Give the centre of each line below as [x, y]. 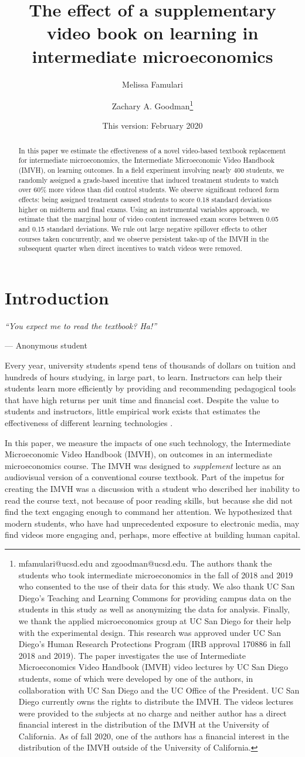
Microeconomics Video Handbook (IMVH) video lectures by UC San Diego [153, 667]
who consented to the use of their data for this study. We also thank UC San [157, 586]
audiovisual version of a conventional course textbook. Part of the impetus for [145, 477]
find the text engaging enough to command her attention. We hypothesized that [149, 512]
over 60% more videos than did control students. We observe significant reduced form [149, 190]
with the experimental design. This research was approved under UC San [150, 632]
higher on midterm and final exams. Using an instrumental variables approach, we [144, 209]
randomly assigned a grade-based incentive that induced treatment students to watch [148, 180]
